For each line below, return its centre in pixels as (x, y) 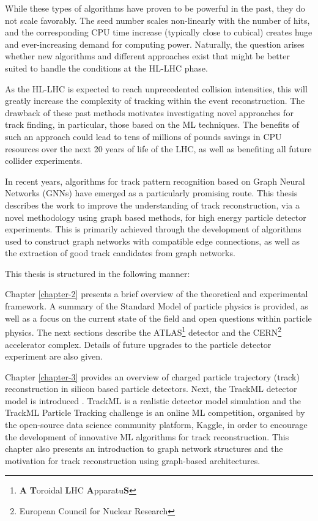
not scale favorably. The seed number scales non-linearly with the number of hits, (157, 20)
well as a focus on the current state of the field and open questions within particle (158, 318)
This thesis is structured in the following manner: (98, 273)
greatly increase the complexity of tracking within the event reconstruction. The (155, 101)
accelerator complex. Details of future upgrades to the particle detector (138, 344)
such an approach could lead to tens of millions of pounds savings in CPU (143, 136)
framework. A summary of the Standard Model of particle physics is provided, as (157, 306)
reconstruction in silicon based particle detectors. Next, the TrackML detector (151, 389)
